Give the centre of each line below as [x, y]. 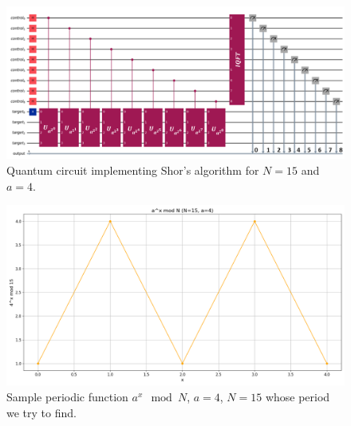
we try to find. [41, 412]
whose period [298, 396]
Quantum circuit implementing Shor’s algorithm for [133, 170]
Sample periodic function [67, 396]
